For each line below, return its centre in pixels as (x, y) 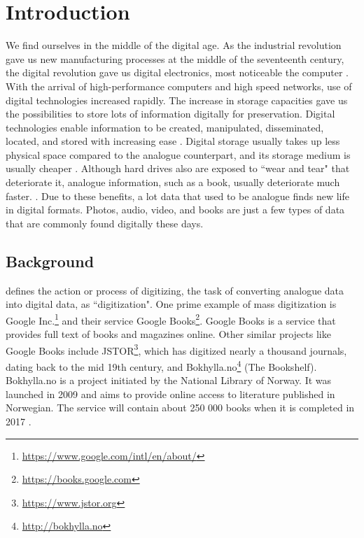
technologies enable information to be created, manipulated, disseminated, (165, 127)
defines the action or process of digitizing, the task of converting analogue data (175, 290)
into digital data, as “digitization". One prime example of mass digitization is (171, 304)
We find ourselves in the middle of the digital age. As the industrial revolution (174, 45)
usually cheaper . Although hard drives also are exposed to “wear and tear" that (178, 168)
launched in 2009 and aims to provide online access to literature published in (170, 394)
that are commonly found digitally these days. (105, 223)
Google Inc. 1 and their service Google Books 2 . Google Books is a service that (171, 319)
